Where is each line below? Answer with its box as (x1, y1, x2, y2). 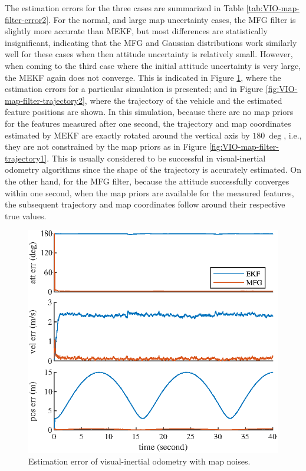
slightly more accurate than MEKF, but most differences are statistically (5, 25, 268, 37)
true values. (5, 209, 47, 222)
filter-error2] (5, 13, 49, 25)
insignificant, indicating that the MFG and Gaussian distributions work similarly (5, 36, 297, 48)
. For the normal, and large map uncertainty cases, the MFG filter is (48, 13, 296, 25)
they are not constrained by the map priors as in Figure (5, 140, 207, 153)
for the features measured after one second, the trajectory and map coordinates (5, 117, 291, 129)
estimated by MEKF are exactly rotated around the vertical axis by (5, 129, 250, 141)
